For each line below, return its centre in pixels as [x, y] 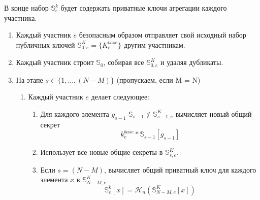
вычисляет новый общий [214, 113]
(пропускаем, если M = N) [158, 79]
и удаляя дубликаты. [192, 62]
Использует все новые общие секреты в [102, 152]
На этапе [29, 79]
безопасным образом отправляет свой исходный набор [162, 35]
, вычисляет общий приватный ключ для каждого [180, 169]
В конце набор [26, 8]
